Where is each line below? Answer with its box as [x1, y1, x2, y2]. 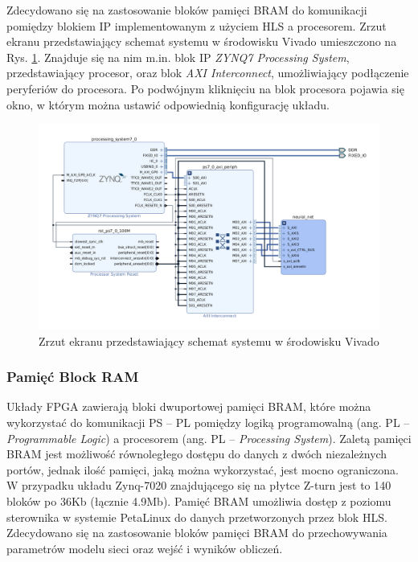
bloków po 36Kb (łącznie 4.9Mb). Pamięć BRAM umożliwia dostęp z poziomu [6, 493, 391, 510]
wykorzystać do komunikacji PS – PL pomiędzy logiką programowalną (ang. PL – [6, 414, 410, 431]
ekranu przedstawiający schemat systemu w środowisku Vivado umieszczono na [6, 33, 397, 50]
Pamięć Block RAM [6, 367, 139, 387]
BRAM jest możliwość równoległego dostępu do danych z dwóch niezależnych [6, 445, 387, 462]
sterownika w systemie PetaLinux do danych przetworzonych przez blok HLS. [6, 508, 387, 525]
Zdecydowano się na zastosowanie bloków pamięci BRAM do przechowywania [6, 524, 387, 541]
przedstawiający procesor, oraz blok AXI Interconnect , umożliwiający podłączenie [6, 64, 409, 81]
